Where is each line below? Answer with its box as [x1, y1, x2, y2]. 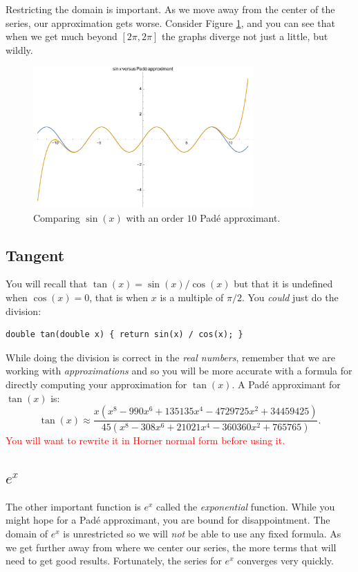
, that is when [89, 290, 149, 304]
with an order [126, 210, 184, 225]
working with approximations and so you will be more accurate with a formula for [6, 363, 352, 378]
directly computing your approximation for [6, 376, 187, 391]
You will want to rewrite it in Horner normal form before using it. [6, 433, 285, 448]
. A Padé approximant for [232, 376, 341, 391]
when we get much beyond [6, 29, 117, 44]
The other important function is [6, 499, 141, 513]
